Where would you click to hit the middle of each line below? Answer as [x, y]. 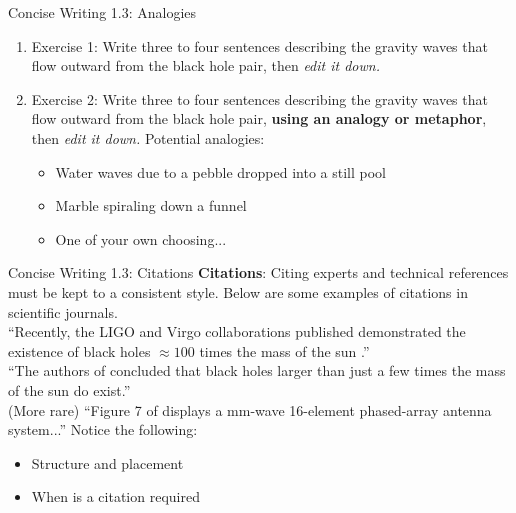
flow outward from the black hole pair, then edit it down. [205, 65]
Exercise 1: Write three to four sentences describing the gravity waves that [259, 45]
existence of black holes [79, 350]
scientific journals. [63, 311]
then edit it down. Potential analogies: [148, 137]
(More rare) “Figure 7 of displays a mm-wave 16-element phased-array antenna [250, 409]
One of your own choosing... [141, 238]
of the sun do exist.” [69, 389]
